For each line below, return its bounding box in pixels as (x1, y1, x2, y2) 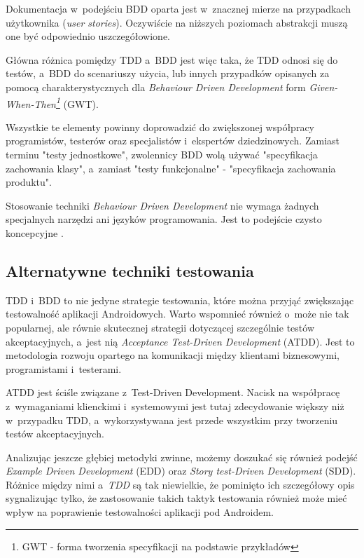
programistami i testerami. (6, 361, 122, 376)
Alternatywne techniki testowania (6, 259, 254, 281)
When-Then (6, 96, 56, 111)
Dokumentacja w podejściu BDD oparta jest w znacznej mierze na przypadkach (6, 1, 351, 15)
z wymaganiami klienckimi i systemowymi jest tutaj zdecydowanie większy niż (6, 398, 344, 413)
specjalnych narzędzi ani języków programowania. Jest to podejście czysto (6, 212, 322, 226)
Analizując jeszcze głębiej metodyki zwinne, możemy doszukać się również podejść (6, 449, 358, 464)
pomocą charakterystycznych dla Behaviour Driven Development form (6, 79, 306, 94)
